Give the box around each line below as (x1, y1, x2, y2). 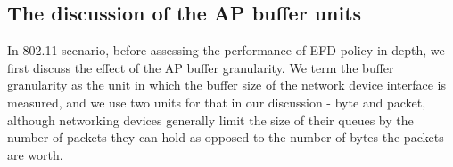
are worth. (7, 145, 63, 163)
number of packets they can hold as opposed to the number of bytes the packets (7, 128, 444, 147)
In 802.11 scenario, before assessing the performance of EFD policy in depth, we (7, 41, 445, 60)
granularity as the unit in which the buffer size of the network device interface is (7, 76, 446, 94)
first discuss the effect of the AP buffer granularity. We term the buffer (7, 58, 394, 76)
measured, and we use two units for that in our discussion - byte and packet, (7, 92, 426, 111)
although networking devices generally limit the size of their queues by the (7, 110, 414, 129)
